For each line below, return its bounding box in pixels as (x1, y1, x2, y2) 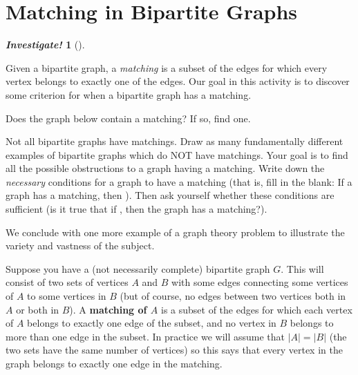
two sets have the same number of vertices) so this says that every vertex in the (6, 343, 343, 357)
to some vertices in (27, 289, 106, 303)
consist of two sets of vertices (6, 275, 129, 289)
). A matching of (69, 302, 147, 316)
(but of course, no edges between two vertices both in (120, 289, 346, 303)
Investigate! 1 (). (6, 37, 85, 52)
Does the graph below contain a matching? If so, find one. (6, 110, 251, 125)
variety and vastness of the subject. (6, 238, 155, 253)
